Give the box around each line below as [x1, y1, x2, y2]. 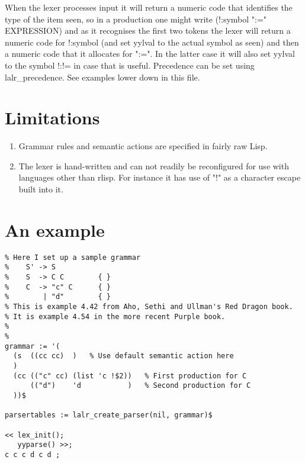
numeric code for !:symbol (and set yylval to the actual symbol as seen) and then [5, 36, 299, 48]
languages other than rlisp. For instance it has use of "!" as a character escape [18, 171, 301, 184]
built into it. [18, 183, 63, 195]
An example [5, 217, 105, 242]
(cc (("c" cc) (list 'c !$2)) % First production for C [13, 371, 247, 380]
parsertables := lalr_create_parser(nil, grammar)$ [5, 411, 213, 420]
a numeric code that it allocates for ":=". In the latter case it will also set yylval [5, 47, 295, 60]
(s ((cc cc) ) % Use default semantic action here [13, 352, 234, 361]
